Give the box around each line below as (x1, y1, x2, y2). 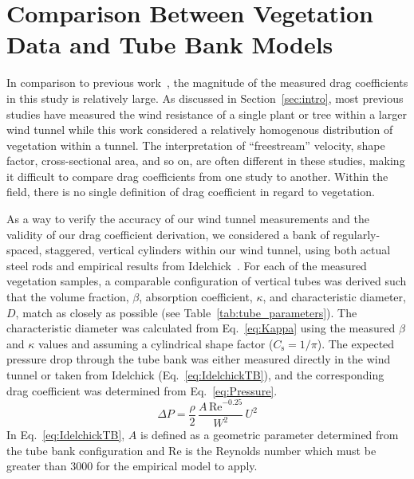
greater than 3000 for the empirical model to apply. (6, 457, 258, 474)
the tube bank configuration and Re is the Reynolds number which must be (6, 442, 377, 458)
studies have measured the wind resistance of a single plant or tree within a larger (6, 105, 407, 122)
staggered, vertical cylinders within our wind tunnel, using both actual (45, 241, 391, 258)
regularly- (333, 226, 380, 242)
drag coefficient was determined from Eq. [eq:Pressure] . (6, 382, 278, 399)
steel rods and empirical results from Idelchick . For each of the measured (6, 257, 367, 273)
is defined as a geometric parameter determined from (140, 426, 399, 443)
